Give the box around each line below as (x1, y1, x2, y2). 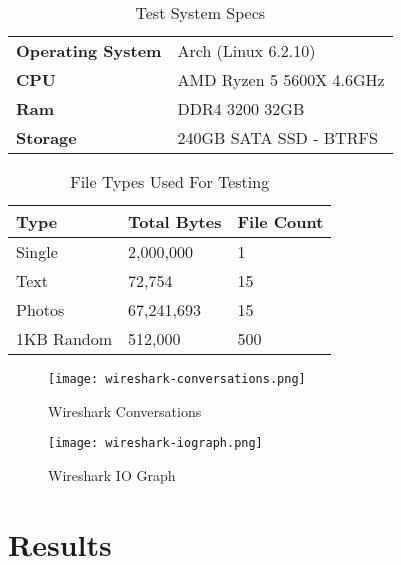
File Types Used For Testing (70, 170, 270, 193)
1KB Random (16, 327, 113, 350)
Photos (16, 298, 65, 321)
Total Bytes (128, 210, 222, 233)
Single (16, 240, 58, 263)
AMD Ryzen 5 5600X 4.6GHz (177, 68, 385, 91)
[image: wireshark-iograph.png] (48, 436, 263, 451)
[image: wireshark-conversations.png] (48, 372, 306, 386)
